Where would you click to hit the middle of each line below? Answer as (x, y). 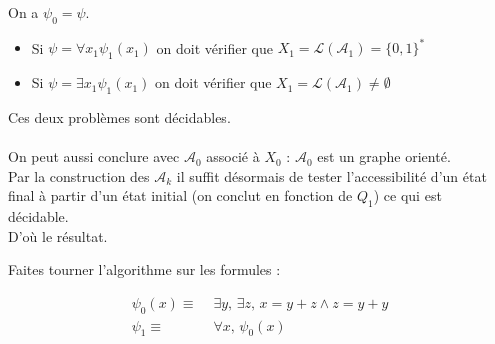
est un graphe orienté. (384, 156)
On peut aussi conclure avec (94, 156)
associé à (233, 156)
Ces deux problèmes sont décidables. (119, 116)
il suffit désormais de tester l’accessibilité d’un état (331, 175)
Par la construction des (79, 175)
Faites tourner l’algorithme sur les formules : (144, 269)
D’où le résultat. (58, 235)
